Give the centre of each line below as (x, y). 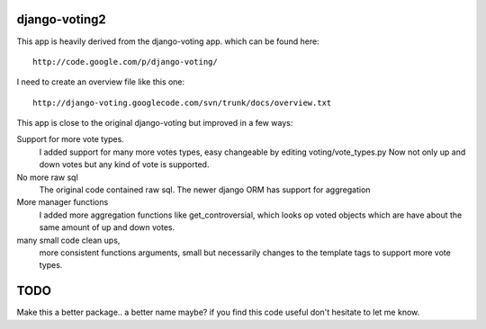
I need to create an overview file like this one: (101, 82)
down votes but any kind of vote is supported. (124, 164)
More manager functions (63, 202)
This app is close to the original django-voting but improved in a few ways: (155, 123)
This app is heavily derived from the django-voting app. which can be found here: (168, 41)
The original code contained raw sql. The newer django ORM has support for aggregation (205, 190)
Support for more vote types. (71, 139)
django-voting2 (62, 19)
